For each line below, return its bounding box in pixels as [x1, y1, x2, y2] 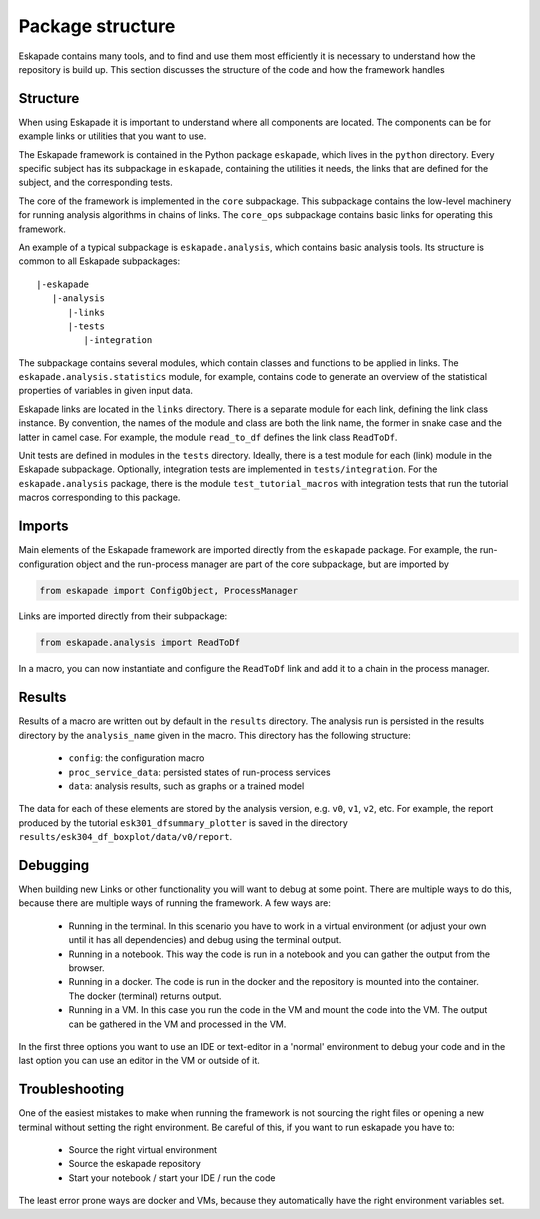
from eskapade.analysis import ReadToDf [39, 637, 240, 649]
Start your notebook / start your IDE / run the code [68, 1171, 276, 1184]
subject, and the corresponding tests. [18, 176, 174, 189]
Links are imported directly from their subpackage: [18, 610, 228, 622]
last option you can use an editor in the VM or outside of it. [18, 1055, 260, 1067]
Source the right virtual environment [68, 1143, 218, 1155]
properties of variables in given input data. [18, 385, 194, 397]
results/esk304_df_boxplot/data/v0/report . [18, 831, 233, 843]
